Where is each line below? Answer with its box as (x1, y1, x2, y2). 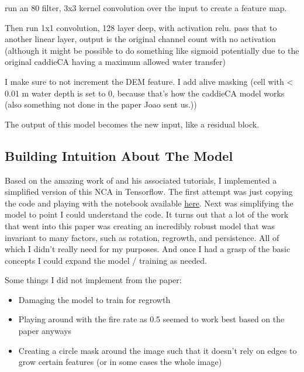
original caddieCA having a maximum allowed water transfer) (5, 56, 226, 68)
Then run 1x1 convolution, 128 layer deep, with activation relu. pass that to (5, 21, 277, 33)
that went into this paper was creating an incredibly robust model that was (5, 219, 275, 232)
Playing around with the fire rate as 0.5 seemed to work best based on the (18, 313, 285, 325)
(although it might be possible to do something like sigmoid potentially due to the (5, 44, 299, 56)
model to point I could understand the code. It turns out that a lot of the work (5, 208, 289, 221)
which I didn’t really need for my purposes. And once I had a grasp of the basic (5, 243, 291, 255)
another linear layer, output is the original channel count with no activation (5, 33, 276, 45)
